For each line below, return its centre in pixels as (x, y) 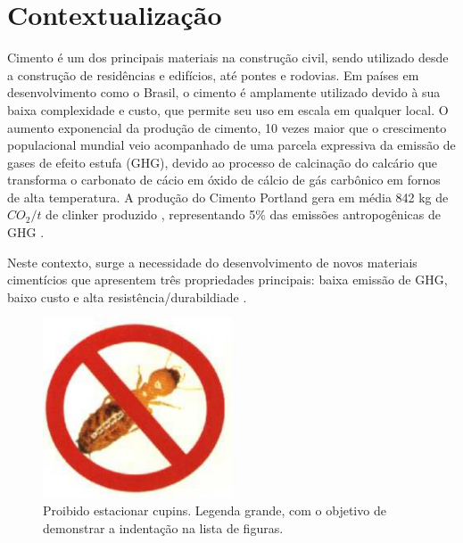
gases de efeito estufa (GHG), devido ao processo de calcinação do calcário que (223, 162)
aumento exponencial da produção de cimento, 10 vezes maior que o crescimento (227, 127)
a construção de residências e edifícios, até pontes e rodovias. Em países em (213, 74)
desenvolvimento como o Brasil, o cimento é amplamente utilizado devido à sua (224, 92)
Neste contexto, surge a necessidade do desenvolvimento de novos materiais (212, 262)
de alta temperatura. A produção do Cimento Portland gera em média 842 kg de (228, 197)
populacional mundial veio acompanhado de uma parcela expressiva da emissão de (231, 145)
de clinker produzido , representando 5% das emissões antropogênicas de (243, 214)
